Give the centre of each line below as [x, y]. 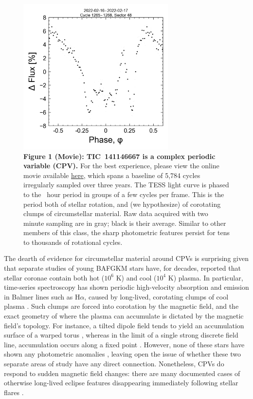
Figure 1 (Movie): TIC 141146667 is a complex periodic [119, 156]
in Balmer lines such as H [42, 296]
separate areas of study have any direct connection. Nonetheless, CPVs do [114, 364]
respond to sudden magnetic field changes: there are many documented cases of [122, 373]
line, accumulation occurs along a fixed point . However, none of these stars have [124, 344]
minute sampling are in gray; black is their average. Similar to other [125, 223]
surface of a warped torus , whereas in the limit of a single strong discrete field [121, 335]
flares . [14, 392]
